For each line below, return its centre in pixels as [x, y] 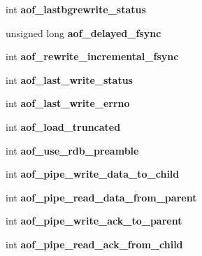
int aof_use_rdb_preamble [72, 150]
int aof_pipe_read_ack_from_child [94, 244]
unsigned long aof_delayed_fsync [84, 33]
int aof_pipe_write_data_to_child [93, 174]
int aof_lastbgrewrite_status [76, 9]
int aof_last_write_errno [68, 103]
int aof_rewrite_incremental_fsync [92, 56]
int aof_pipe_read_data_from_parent [101, 197]
